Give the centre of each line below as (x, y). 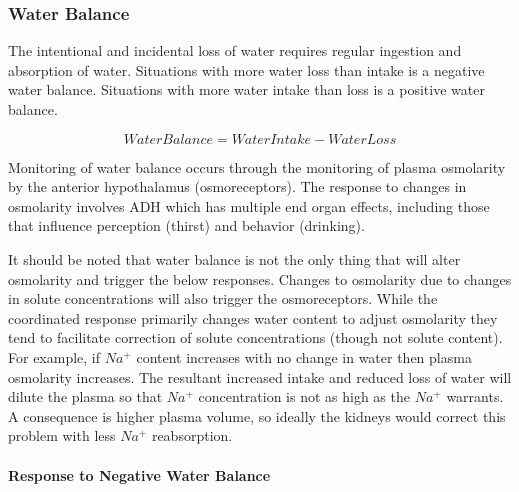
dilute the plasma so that (85, 396)
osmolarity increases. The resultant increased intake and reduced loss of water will (260, 376)
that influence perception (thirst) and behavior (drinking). (186, 225)
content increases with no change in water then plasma (304, 356)
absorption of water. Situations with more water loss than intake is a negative (246, 69)
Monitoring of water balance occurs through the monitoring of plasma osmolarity (257, 166)
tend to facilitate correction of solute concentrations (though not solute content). (255, 337)
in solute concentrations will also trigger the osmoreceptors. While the (223, 298)
